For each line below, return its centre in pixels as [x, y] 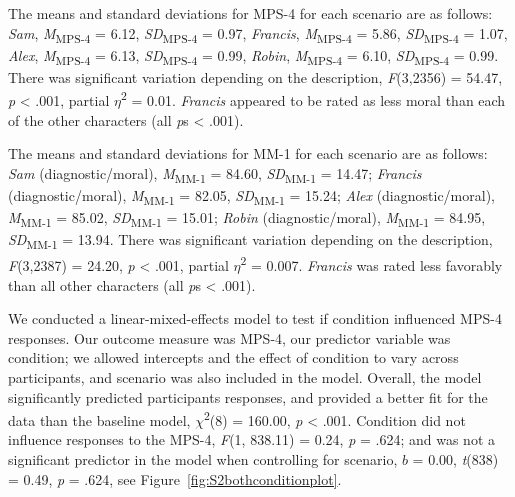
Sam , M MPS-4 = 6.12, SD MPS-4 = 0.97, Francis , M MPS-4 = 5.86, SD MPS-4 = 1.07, [258, 34]
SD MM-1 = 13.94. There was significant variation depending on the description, [250, 241]
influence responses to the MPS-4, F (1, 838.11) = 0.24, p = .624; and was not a [252, 439]
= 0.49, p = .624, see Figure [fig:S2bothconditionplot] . [175, 478]
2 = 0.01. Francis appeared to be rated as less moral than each [313, 99]
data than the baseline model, [99, 419]
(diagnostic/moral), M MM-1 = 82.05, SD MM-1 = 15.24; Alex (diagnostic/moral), [251, 196]
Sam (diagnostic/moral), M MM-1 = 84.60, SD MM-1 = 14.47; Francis [215, 174]
